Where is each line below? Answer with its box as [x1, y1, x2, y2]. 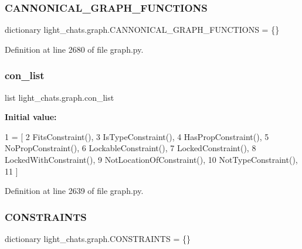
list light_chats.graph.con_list [5, 91, 114, 103]
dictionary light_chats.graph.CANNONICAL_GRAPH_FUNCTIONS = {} [5, 23, 280, 36]
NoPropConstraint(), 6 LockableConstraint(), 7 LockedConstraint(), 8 [5, 142, 256, 154]
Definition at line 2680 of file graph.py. [5, 43, 144, 55]
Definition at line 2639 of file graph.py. [5, 185, 144, 197]
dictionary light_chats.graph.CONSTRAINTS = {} [5, 233, 191, 244]
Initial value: [5, 111, 57, 123]
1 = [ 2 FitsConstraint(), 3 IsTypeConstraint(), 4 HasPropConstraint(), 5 [5, 130, 269, 142]
